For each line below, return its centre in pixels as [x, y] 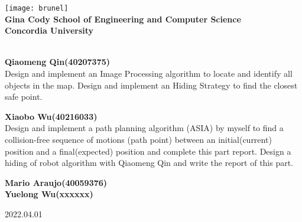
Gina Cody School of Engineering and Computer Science [123, 19]
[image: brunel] [37, 8]
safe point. [24, 97]
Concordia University [49, 30]
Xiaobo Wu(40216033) [51, 116]
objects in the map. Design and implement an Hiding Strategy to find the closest [151, 85]
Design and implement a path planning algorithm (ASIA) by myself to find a [144, 128]
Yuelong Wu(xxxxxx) [49, 194]
